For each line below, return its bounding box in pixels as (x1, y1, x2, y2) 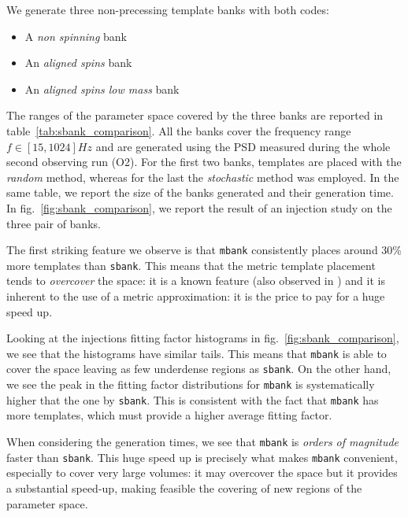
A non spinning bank (24, 28, 128, 44)
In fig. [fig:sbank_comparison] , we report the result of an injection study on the (6, 199, 392, 216)
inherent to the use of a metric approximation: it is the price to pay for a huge (6, 288, 385, 305)
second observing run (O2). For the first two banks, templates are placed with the (6, 153, 402, 170)
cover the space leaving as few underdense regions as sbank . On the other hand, (6, 360, 391, 377)
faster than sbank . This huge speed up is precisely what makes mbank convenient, (6, 449, 398, 465)
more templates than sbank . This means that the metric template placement (6, 257, 376, 273)
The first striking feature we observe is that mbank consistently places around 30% (6, 242, 402, 258)
